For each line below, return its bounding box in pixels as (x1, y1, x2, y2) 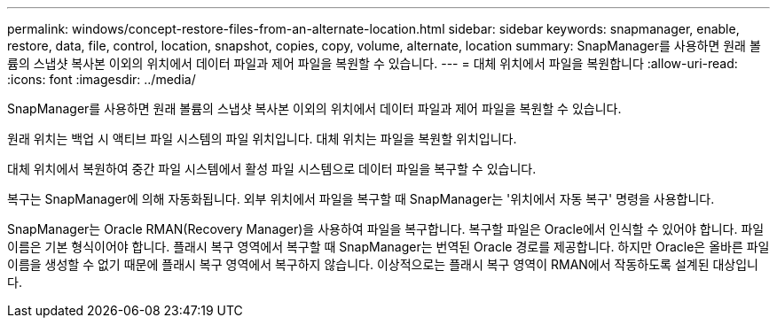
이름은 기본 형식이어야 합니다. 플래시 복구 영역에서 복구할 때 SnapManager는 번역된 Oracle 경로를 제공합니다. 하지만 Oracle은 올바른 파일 (7, 239, 770, 254)
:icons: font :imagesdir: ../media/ (7, 72, 196, 87)
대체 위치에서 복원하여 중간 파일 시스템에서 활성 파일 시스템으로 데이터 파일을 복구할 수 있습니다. (7, 161, 537, 176)
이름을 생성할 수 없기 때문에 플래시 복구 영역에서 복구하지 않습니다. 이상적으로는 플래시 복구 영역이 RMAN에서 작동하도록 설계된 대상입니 (7, 257, 758, 272)
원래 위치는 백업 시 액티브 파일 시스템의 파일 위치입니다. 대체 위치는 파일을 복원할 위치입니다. (7, 131, 517, 146)
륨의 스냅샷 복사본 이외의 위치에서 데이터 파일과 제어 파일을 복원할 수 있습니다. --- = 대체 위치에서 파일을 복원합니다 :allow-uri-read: (7, 56, 738, 71)
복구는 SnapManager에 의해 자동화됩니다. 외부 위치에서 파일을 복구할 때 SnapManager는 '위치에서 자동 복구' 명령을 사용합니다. (7, 191, 715, 206)
